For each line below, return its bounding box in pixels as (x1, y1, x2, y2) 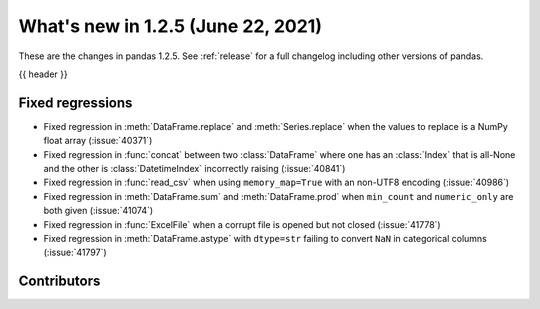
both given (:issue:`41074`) (43, 205, 154, 217)
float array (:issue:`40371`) (43, 135, 153, 147)
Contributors (18, 273, 101, 290)
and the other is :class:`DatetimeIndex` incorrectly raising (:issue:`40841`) (43, 163, 346, 175)
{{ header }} (18, 68, 69, 80)
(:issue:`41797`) (43, 246, 107, 259)
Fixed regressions (18, 94, 133, 111)
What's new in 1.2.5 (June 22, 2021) (18, 15, 322, 37)
